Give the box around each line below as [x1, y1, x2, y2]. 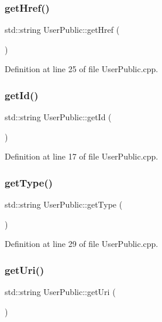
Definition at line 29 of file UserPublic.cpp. [5, 238, 158, 250]
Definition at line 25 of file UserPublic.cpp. [5, 63, 158, 75]
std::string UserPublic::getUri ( [5, 286, 116, 298]
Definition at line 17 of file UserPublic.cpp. [5, 150, 158, 162]
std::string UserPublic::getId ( [5, 111, 112, 123]
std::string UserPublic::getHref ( [5, 23, 120, 36]
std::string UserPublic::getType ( [5, 198, 123, 211]
